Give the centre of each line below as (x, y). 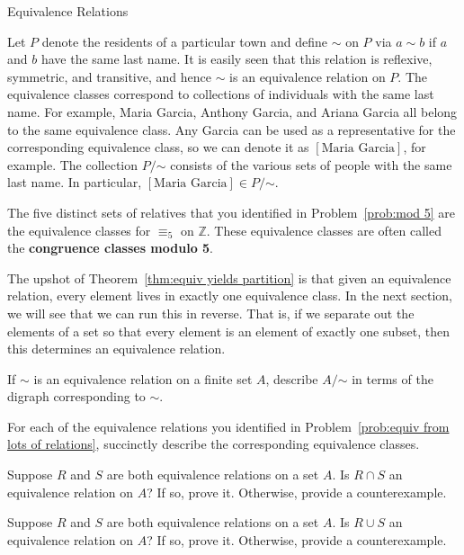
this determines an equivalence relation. (116, 349)
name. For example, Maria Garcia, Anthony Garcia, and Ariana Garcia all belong (232, 111)
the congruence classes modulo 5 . (110, 248)
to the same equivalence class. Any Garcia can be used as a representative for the (232, 129)
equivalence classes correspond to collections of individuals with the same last (221, 94)
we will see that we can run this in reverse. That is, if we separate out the (211, 313)
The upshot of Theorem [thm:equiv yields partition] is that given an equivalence (229, 277)
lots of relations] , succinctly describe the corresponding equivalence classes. (214, 444)
